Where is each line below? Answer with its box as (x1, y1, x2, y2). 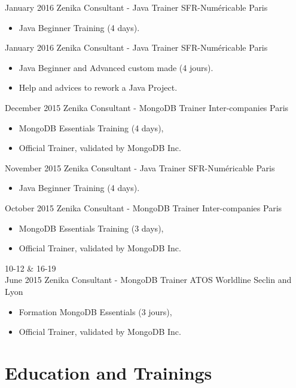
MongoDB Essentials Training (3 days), (19, 221, 164, 234)
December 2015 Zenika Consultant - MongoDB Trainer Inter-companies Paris (5, 101, 289, 113)
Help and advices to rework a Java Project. (19, 81, 178, 94)
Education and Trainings (5, 360, 212, 384)
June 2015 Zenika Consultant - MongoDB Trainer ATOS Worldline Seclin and (5, 273, 292, 286)
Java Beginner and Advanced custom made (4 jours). (19, 61, 213, 73)
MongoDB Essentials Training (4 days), (19, 121, 164, 134)
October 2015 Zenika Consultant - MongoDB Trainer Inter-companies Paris (5, 201, 282, 214)
